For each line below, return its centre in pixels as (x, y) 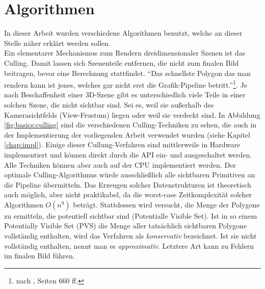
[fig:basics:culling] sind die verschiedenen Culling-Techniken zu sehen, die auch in (130, 125)
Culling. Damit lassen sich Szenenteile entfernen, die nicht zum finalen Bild (122, 62)
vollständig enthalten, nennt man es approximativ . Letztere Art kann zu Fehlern (129, 245)
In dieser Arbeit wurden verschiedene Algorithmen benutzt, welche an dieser (123, 33)
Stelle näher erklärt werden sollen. (57, 43)
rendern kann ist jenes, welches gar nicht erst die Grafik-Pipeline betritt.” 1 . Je (126, 84)
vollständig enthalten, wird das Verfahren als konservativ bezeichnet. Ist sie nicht (130, 236)
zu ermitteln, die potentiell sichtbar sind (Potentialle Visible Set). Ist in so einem (131, 215)
